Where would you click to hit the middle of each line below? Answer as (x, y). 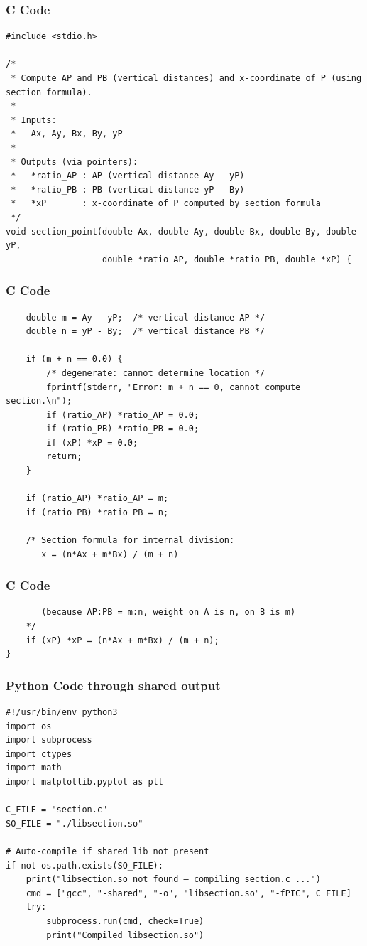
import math (34, 768)
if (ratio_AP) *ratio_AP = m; (97, 499)
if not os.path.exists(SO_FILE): (84, 865)
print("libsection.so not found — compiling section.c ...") (173, 880)
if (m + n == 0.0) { (74, 359)
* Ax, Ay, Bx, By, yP (67, 134)
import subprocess (49, 740)
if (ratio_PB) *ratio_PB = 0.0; (123, 429)
